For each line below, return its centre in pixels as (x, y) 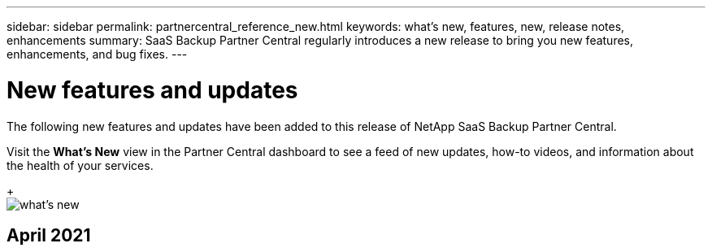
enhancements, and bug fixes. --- (97, 54)
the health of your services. (80, 165)
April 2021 (49, 235)
